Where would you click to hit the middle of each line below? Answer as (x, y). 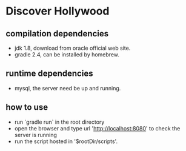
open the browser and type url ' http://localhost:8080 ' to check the (97, 128)
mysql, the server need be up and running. (68, 88)
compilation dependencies (57, 34)
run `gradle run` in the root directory (59, 122)
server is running (35, 135)
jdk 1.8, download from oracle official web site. (72, 48)
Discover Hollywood (58, 11)
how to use (27, 107)
